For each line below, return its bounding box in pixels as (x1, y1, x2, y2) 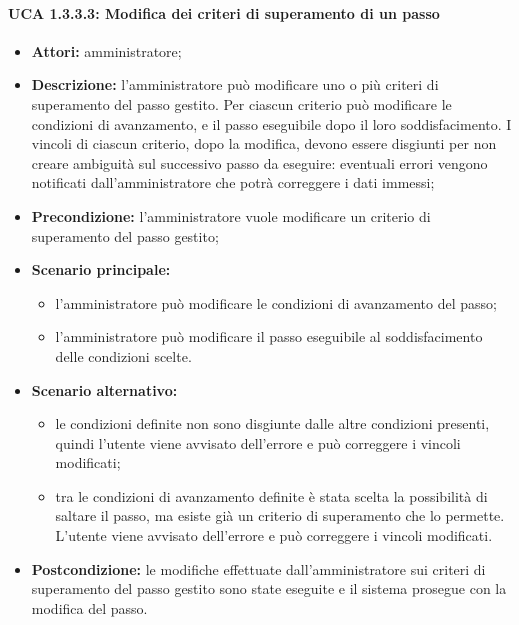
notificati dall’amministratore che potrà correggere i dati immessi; (31, 172, 435, 193)
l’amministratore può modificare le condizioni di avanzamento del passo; (55, 292, 497, 313)
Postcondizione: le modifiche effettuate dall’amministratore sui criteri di (31, 558, 486, 579)
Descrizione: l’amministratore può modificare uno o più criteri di (31, 74, 439, 95)
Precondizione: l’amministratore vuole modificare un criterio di (31, 205, 431, 226)
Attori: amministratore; (31, 40, 182, 61)
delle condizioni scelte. (55, 345, 192, 366)
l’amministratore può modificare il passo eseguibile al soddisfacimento (55, 326, 483, 347)
